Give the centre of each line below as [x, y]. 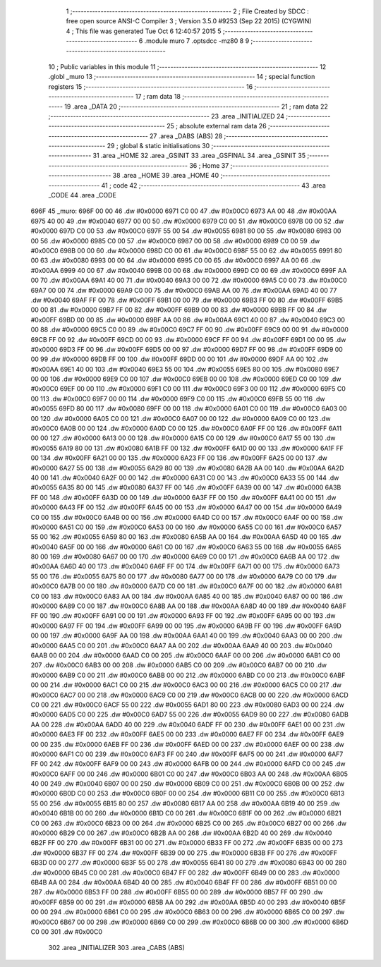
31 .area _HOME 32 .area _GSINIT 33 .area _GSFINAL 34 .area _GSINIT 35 [199, 156]
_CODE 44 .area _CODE [82, 195]
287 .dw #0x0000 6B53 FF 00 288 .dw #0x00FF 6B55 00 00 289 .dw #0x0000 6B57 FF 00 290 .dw [177, 892]
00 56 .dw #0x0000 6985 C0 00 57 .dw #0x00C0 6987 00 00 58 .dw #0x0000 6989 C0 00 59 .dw [175, 241]
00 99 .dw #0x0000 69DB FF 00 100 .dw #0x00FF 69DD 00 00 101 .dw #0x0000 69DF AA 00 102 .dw [180, 359]
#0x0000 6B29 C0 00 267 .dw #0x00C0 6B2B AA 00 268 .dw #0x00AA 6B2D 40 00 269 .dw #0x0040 [181, 833]
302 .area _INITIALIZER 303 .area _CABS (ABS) [116, 948]
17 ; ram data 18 [158, 97]
